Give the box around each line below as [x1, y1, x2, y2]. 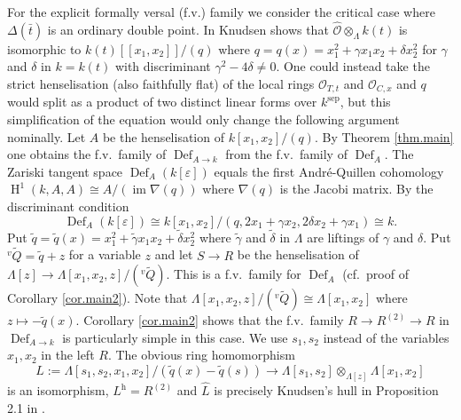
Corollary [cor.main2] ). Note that [7, 289, 188, 307]
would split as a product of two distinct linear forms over [7, 92, 317, 111]
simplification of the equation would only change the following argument [7, 110, 400, 129]
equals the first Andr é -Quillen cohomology [214, 162, 444, 180]
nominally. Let [7, 127, 86, 146]
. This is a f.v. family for [166, 265, 301, 283]
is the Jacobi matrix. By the [279, 179, 434, 198]
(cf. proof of [342, 265, 409, 283]
